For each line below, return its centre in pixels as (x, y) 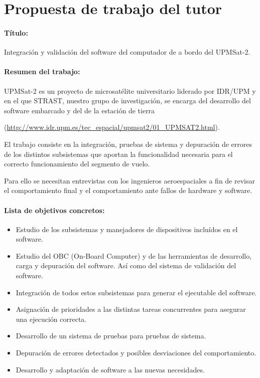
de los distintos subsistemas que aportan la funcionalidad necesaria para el (118, 154)
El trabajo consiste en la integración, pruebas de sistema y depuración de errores (128, 144)
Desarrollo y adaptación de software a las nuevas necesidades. (110, 369)
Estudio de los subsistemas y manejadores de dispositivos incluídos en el (127, 229)
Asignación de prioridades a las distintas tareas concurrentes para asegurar (131, 309)
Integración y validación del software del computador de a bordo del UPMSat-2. (127, 52)
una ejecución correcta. (51, 319)
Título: (16, 32)
